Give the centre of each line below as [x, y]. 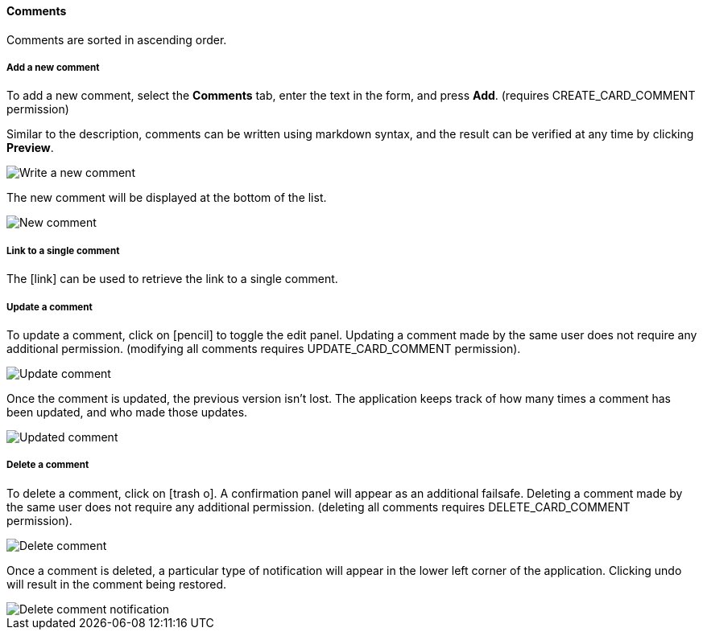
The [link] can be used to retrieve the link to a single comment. [172, 279]
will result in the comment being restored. [117, 584]
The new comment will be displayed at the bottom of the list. [167, 198]
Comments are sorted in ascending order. [117, 39]
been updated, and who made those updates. [127, 412]
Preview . [30, 148]
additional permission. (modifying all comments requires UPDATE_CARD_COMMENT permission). [264, 348]
